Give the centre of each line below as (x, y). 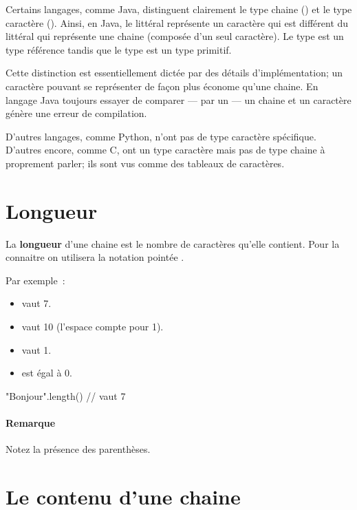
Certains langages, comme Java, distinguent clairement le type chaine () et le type (179, 9)
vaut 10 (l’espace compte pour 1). (93, 327)
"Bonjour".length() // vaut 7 (66, 395)
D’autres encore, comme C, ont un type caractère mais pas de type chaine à (165, 150)
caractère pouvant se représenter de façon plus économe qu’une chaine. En (162, 86)
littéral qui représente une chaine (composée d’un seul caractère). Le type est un (175, 36)
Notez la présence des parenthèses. (78, 449)
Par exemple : (35, 280)
